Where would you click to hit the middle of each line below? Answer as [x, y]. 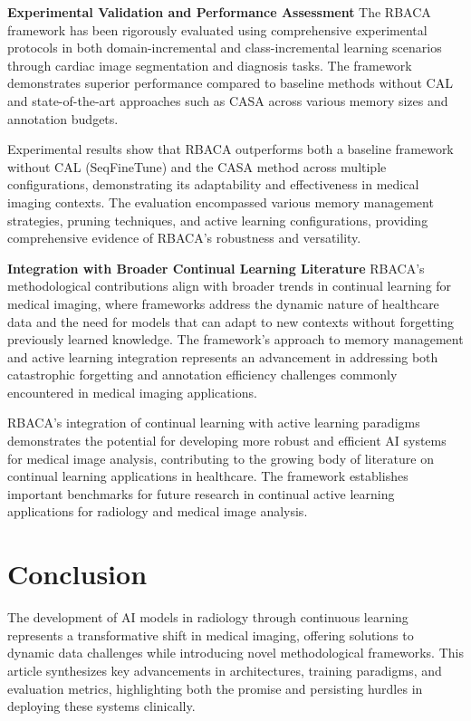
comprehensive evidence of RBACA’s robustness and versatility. [184, 238]
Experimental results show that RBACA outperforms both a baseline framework [231, 149]
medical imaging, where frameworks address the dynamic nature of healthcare [223, 303]
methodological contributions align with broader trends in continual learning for [230, 286]
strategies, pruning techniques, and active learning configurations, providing [218, 220]
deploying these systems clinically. [101, 706]
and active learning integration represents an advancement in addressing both [223, 356]
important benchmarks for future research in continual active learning [201, 493]
